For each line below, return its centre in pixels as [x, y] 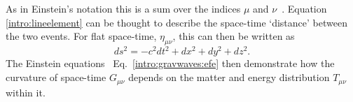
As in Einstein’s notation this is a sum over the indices [123, 8]
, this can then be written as [234, 36]
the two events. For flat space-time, [81, 36]
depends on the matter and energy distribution [229, 77]
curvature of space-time [56, 77]
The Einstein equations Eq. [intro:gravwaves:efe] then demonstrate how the [170, 63]
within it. [26, 92]
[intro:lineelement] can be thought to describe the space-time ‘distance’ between [176, 22]
